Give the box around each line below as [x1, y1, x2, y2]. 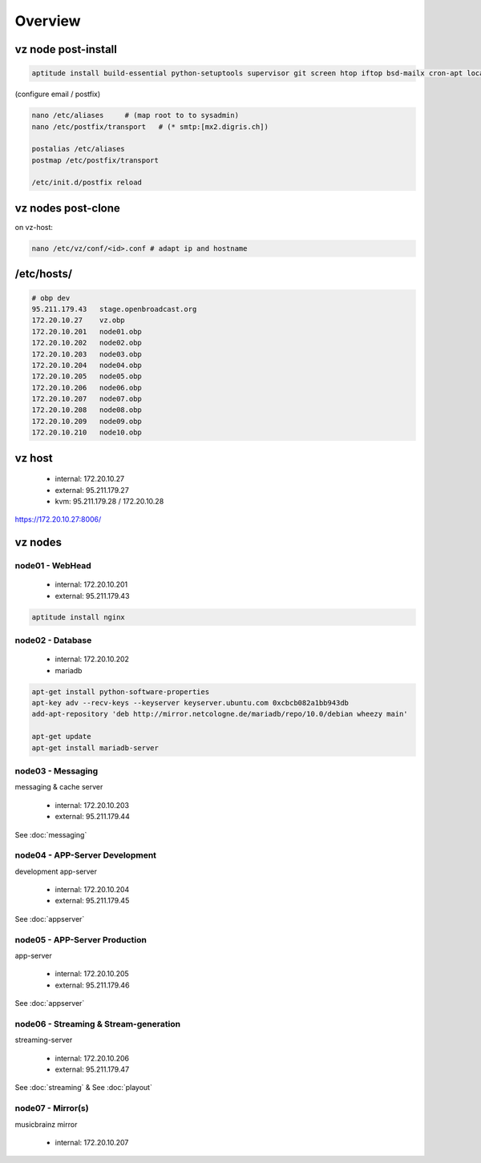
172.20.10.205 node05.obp [31, 372, 142, 381]
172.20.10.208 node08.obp [31, 406, 142, 414]
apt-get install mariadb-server [31, 743, 160, 753]
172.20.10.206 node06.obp [31, 383, 142, 392]
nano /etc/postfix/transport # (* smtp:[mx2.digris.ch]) [31, 122, 269, 131]
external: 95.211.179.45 [55, 896, 130, 906]
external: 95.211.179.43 [55, 591, 130, 600]
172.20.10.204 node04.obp [31, 361, 142, 369]
